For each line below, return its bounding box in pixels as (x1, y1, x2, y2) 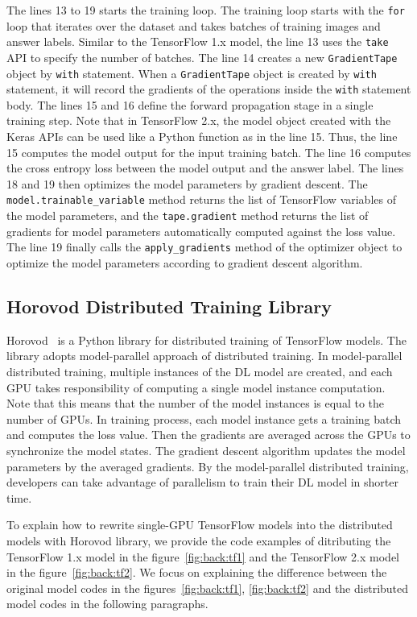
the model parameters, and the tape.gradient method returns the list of (6, 207, 369, 224)
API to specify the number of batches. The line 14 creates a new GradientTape (6, 48, 398, 65)
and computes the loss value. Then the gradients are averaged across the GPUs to (6, 426, 411, 443)
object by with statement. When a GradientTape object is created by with (6, 64, 377, 81)
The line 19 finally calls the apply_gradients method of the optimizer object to (6, 238, 403, 255)
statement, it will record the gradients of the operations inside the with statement (6, 81, 411, 97)
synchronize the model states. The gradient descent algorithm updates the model (6, 441, 406, 458)
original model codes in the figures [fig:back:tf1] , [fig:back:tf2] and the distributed (6, 579, 409, 596)
